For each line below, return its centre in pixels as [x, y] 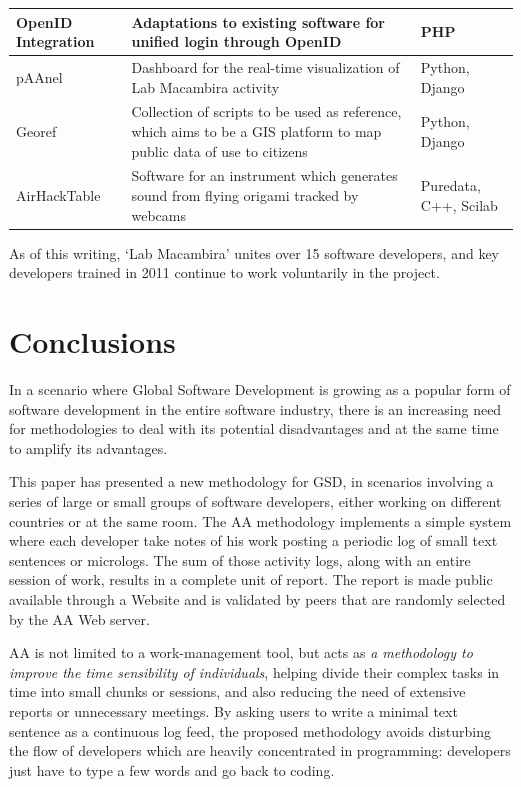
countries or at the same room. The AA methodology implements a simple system [260, 520]
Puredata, [450, 185]
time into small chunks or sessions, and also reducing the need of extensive [237, 691]
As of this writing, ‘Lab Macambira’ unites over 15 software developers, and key [254, 252]
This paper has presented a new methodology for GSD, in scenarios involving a [251, 481]
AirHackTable [58, 195]
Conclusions [92, 341]
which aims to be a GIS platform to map [256, 130]
